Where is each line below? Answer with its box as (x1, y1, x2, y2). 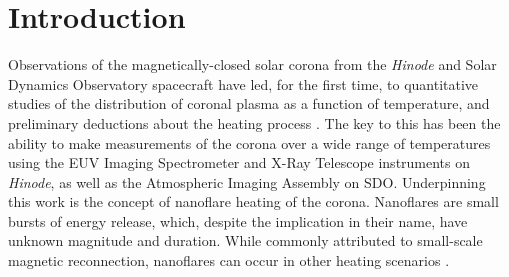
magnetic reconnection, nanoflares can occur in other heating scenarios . (8, 250, 450, 271)
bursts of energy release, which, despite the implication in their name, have (8, 210, 468, 231)
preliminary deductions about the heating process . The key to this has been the (8, 112, 501, 133)
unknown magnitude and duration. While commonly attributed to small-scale (8, 230, 483, 251)
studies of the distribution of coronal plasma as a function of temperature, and (8, 93, 490, 114)
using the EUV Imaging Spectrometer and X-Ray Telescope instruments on (8, 152, 471, 173)
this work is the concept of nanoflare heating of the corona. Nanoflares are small (8, 191, 499, 212)
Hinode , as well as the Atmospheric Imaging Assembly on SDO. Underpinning (8, 171, 486, 192)
